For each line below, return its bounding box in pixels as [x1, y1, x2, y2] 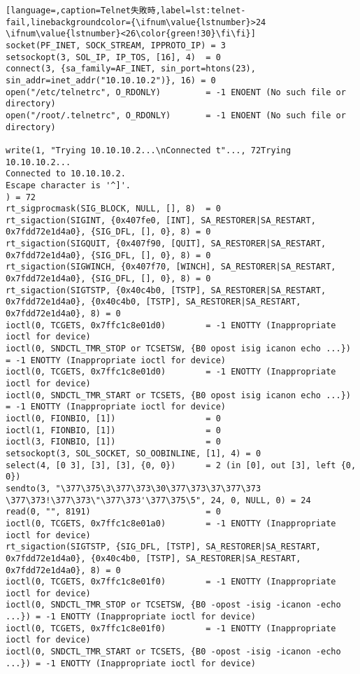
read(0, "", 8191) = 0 [6, 507, 221, 517]
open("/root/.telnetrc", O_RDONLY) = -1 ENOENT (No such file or [6, 110, 346, 120]
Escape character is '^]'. [6, 180, 131, 190]
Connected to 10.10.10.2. [6, 169, 126, 179]
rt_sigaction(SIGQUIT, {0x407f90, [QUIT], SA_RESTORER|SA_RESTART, [6, 239, 326, 249]
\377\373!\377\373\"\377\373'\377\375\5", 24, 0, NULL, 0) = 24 [6, 495, 311, 505]
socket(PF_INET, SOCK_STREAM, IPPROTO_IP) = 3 [6, 40, 226, 50]
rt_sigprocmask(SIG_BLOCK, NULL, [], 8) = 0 [6, 204, 221, 214]
